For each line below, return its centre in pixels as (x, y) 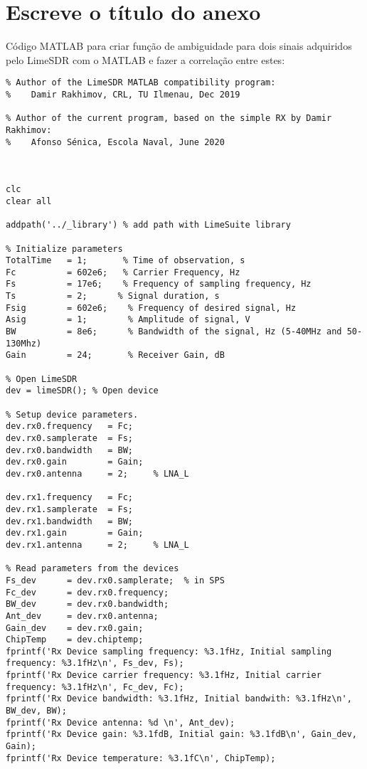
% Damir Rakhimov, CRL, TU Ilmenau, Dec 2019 (123, 94)
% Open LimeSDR (42, 379)
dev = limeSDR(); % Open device (82, 391)
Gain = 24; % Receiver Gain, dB (115, 355)
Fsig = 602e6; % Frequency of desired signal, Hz (151, 308)
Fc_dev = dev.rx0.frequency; (87, 592)
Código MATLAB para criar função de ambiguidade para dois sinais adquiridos (179, 46)
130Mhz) (24, 343)
